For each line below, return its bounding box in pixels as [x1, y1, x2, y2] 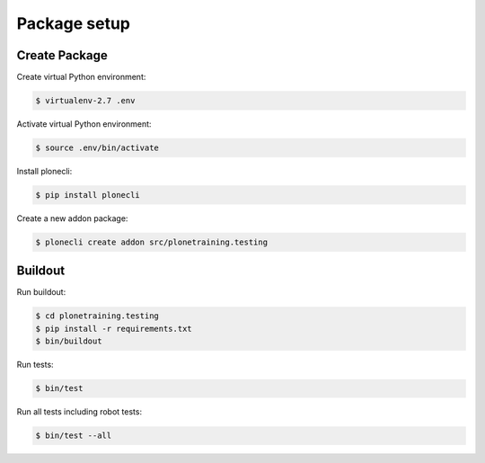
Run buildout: [16, 287, 66, 298]
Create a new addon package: [16, 212, 128, 224]
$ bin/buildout [35, 336, 102, 346]
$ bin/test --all [35, 431, 112, 441]
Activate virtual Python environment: [16, 119, 152, 129]
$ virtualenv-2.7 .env [35, 95, 136, 106]
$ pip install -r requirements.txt [35, 324, 192, 334]
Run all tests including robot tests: [16, 406, 143, 417]
